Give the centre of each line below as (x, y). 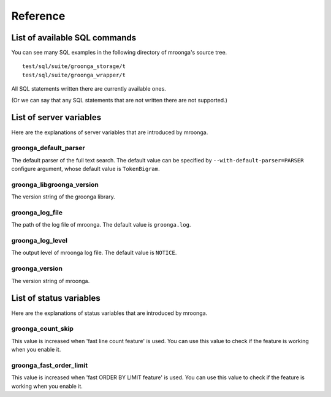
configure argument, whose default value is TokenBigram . (86, 169)
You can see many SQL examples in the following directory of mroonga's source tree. (119, 53)
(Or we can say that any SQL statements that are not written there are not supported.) (120, 100)
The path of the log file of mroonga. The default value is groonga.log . (101, 225)
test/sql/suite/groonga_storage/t (74, 66)
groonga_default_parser (48, 148)
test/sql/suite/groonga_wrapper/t (74, 75)
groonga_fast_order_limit (50, 365)
